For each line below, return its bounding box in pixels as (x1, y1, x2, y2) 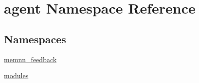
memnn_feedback (4, 54, 57, 64)
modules (4, 70, 29, 81)
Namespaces (4, 31, 66, 46)
